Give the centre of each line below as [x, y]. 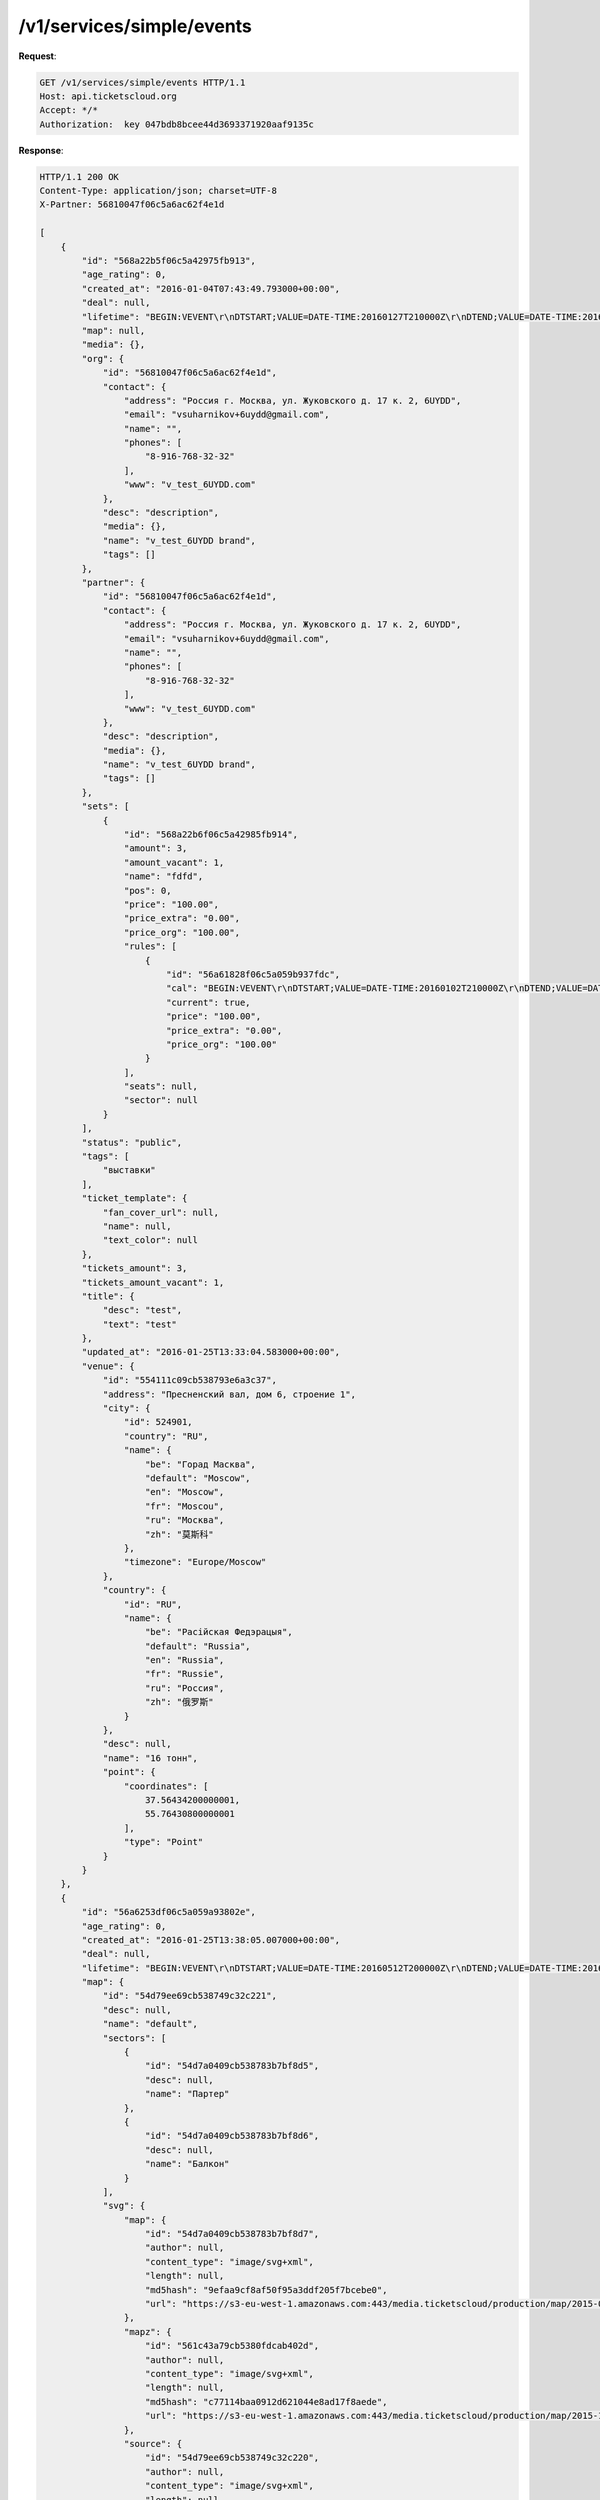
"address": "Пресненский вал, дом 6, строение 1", [229, 1394]
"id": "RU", [153, 1604]
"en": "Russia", [185, 1660]
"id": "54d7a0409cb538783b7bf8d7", [232, 2234]
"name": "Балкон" [187, 2164]
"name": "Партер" [187, 2094]
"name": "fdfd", [163, 876]
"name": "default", [150, 2024]
